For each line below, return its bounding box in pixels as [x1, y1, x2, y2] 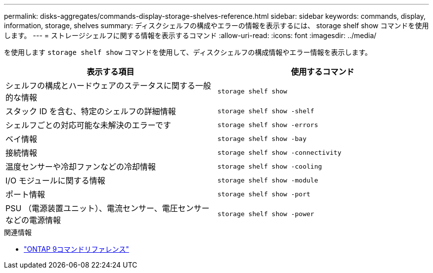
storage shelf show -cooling [217, 162, 322, 170]
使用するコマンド [291, 67, 354, 77]
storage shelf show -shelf [217, 107, 314, 115]
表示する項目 [87, 67, 134, 77]
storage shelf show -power [217, 210, 314, 218]
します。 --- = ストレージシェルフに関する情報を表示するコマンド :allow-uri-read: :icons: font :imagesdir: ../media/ [4, 31, 377, 40]
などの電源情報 [5, 215, 61, 225]
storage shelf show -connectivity [217, 148, 342, 156]
